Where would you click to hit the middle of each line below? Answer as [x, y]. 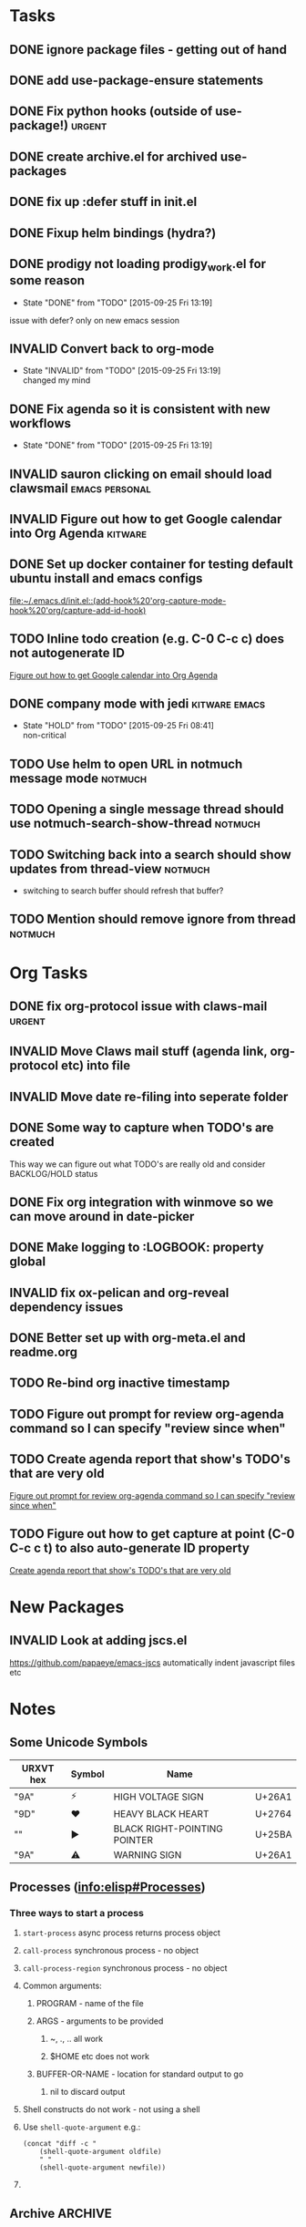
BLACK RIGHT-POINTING [168, 1829]
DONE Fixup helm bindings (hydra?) [113, 233]
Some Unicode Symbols [79, 1742]
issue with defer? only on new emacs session [95, 320]
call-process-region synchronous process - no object [125, 1968]
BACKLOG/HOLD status [54, 1173]
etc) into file [95, 1066]
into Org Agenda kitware [78, 533]
